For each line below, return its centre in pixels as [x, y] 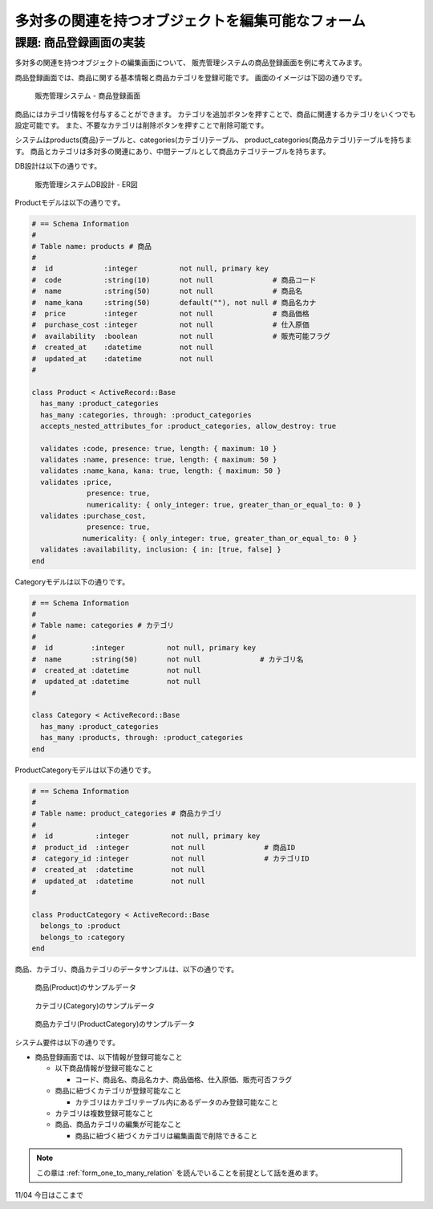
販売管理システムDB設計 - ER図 [86, 184]
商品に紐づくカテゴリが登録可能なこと [118, 1091]
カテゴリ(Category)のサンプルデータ [95, 1005]
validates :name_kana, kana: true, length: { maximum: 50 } [161, 471]
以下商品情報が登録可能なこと [104, 1069]
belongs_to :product [81, 926]
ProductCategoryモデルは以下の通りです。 [85, 770]
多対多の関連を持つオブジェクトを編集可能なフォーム [190, 21]
